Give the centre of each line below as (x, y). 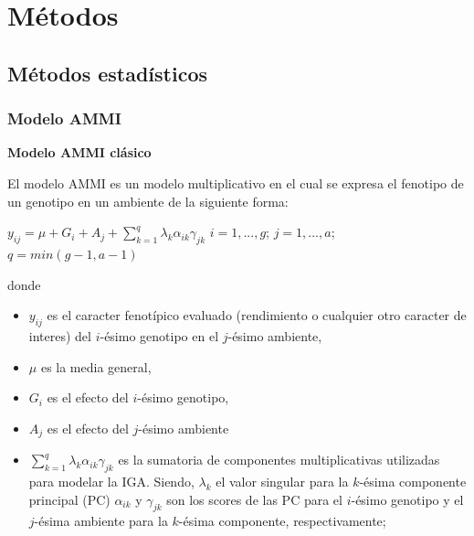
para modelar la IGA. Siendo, (111, 481)
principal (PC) (69, 499)
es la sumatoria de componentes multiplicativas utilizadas (279, 460)
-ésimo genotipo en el (159, 335)
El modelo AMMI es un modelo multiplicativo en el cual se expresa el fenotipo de (236, 182)
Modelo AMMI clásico (79, 152)
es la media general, (96, 366)
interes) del (60, 335)
